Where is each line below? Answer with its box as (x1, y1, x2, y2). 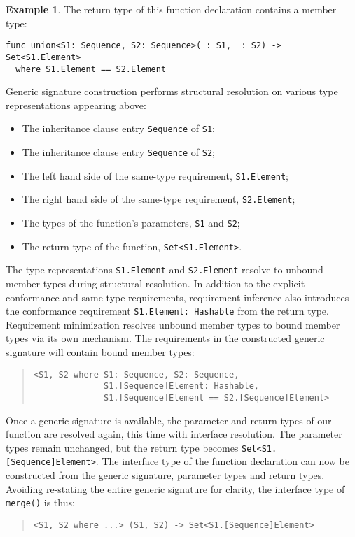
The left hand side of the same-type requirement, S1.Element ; (22, 168, 289, 182)
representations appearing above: (6, 97, 146, 112)
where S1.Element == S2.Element (15, 64, 167, 74)
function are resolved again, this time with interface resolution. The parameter (6, 427, 342, 441)
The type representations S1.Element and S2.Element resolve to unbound (6, 262, 323, 277)
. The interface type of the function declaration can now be (95, 454, 349, 468)
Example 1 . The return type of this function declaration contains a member (6, 2, 337, 16)
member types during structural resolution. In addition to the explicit (6, 275, 305, 290)
